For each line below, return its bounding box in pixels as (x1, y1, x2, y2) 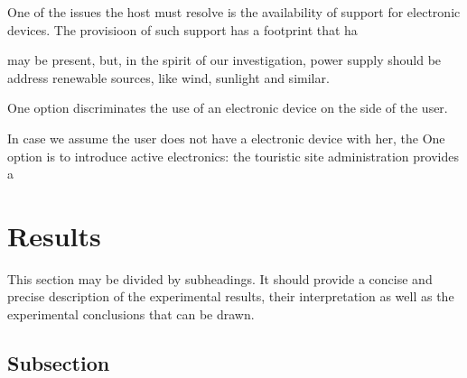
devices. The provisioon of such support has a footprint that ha (7, 20, 358, 39)
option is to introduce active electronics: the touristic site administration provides (7, 146, 459, 165)
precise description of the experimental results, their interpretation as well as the (7, 287, 454, 306)
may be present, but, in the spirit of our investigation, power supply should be (7, 51, 442, 69)
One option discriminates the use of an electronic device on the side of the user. (7, 98, 448, 117)
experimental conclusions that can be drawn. (7, 305, 255, 324)
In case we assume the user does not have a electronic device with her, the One (7, 128, 445, 147)
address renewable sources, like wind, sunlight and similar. (7, 68, 330, 87)
